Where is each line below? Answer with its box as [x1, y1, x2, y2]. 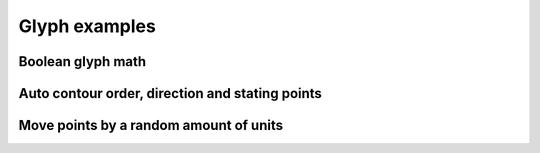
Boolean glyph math [18, 53, 147, 70]
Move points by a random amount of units [18, 117, 284, 134]
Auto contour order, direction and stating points [18, 85, 322, 102]
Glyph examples [18, 15, 157, 37]
